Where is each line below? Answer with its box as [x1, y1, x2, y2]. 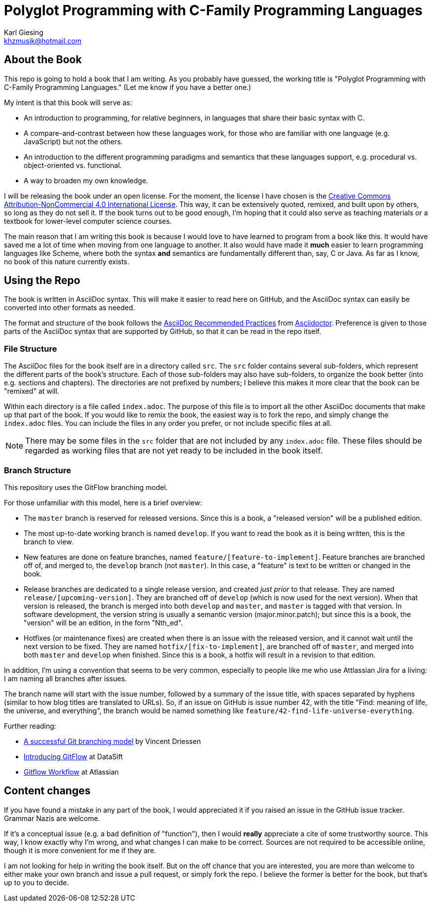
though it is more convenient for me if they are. [4, 846, 156, 855]
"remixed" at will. [4, 387, 59, 396]
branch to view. [24, 537, 73, 546]
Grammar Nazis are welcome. [4, 814, 100, 823]
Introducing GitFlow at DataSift [24, 752, 123, 761]
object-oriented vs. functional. [24, 161, 122, 169]
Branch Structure [4, 465, 71, 475]
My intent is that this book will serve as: [4, 98, 132, 107]
